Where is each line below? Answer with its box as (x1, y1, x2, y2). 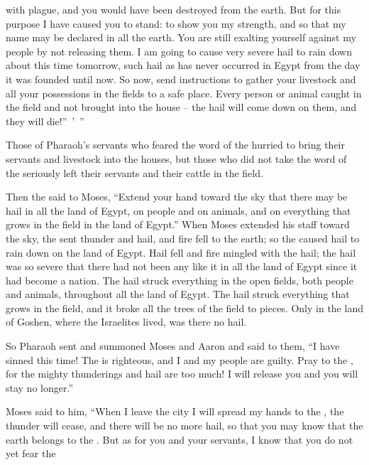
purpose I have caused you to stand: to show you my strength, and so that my (6, 16, 346, 31)
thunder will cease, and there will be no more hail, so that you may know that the (6, 418, 363, 433)
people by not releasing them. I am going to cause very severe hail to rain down (6, 43, 353, 58)
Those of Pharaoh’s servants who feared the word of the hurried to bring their (6, 137, 346, 152)
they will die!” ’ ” (6, 113, 84, 128)
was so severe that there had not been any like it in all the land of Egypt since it (6, 259, 358, 274)
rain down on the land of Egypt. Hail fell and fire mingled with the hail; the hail (6, 245, 356, 260)
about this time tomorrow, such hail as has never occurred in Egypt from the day (6, 58, 360, 73)
